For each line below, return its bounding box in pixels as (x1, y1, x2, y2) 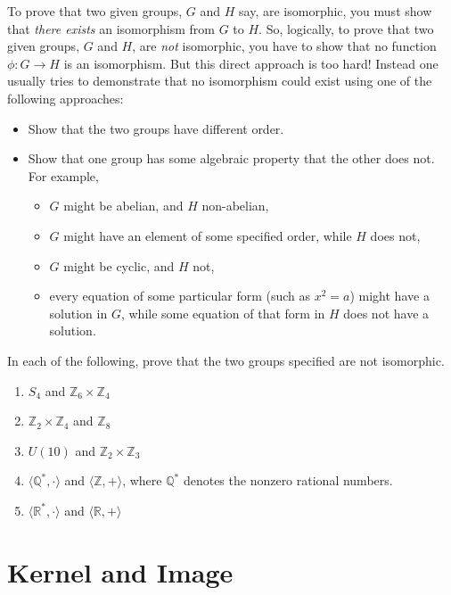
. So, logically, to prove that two (258, 19, 434, 37)
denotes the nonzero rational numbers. (183, 471, 393, 490)
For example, (28, 166, 99, 185)
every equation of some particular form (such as (49, 286, 311, 305)
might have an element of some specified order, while (63, 226, 352, 244)
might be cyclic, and (63, 256, 175, 275)
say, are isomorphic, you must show (239, 2, 432, 20)
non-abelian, (201, 196, 269, 215)
